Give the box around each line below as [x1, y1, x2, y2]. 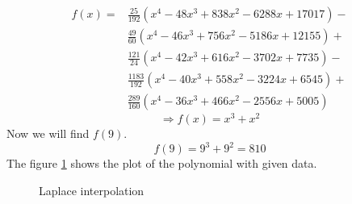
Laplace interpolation [39, 181, 145, 198]
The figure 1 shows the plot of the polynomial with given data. [6, 155, 317, 172]
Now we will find [6, 125, 90, 142]
